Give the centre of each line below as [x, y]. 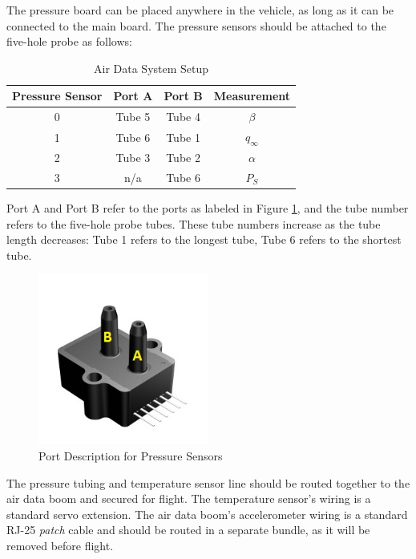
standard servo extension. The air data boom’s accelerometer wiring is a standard [207, 514]
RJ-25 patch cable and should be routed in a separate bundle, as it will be [188, 530]
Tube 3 [133, 158]
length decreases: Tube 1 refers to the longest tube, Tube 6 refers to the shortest [204, 239]
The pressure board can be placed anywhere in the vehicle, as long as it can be [200, 10]
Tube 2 [183, 158]
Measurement [252, 96]
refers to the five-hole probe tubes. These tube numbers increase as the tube [194, 223]
